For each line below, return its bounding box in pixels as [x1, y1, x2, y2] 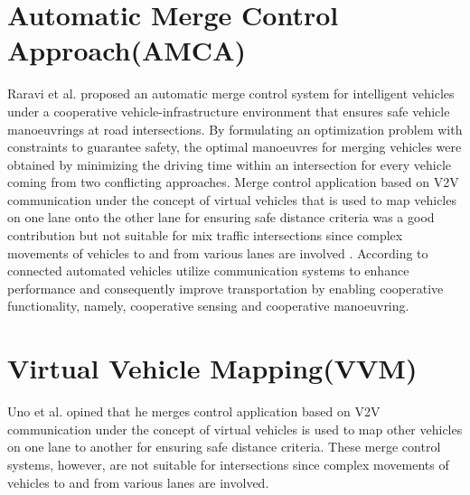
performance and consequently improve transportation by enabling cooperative [7, 278, 444, 297]
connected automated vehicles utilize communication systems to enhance [7, 261, 409, 280]
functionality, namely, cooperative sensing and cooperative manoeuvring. [7, 296, 409, 315]
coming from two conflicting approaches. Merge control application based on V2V [7, 173, 459, 191]
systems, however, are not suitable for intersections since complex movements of [7, 454, 449, 473]
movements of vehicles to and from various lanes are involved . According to [7, 243, 428, 262]
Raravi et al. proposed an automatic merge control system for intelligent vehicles [7, 84, 455, 103]
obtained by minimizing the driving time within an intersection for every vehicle [7, 154, 452, 173]
